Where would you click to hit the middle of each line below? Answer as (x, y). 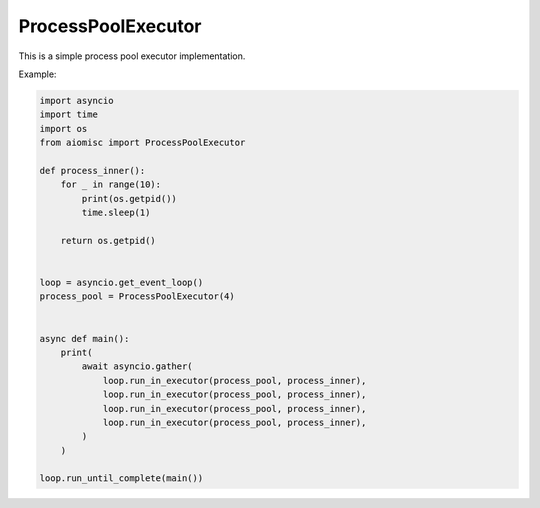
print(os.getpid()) (129, 198)
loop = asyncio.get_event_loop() (121, 282)
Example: (37, 74)
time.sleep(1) (116, 213)
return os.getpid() (108, 240)
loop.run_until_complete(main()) (121, 478)
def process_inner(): (92, 170)
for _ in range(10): (111, 184)
